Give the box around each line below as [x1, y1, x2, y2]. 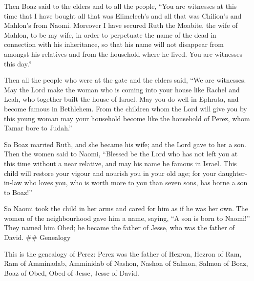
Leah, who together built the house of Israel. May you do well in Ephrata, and [4, 94, 239, 104]
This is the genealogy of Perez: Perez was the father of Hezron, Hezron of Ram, [4, 248, 242, 259]
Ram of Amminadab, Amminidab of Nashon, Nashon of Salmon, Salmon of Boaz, [4, 258, 248, 268]
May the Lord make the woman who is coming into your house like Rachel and [4, 84, 240, 94]
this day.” [4, 58, 32, 68]
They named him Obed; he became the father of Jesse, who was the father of [4, 222, 235, 233]
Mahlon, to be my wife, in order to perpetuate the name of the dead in [4, 29, 216, 40]
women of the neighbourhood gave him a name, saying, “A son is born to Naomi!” [4, 213, 250, 223]
